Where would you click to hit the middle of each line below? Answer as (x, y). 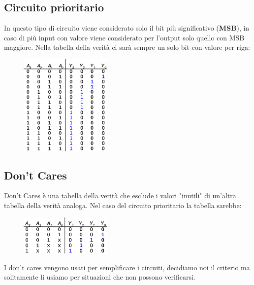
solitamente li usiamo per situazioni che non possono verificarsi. (100, 277)
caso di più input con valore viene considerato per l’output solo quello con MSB (124, 37)
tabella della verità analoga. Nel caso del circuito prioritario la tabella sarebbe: (123, 205)
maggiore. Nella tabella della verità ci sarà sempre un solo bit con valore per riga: (127, 47)
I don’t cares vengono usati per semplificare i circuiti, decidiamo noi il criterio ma (127, 267)
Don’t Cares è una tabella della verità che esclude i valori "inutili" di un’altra (120, 196)
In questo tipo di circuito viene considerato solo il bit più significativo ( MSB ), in (127, 28)
